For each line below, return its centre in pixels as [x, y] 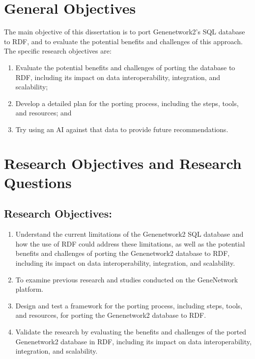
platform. [29, 289]
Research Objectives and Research [123, 163]
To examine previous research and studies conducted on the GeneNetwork [127, 279]
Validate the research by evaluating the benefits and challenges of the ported [131, 331]
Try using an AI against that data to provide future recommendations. [122, 129]
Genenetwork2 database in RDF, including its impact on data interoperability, [133, 341]
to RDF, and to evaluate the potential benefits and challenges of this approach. [123, 41]
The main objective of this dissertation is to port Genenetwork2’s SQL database [125, 32]
